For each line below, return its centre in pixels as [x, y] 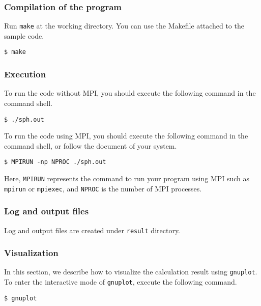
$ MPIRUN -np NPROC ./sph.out [55, 162]
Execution [25, 74]
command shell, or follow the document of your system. [91, 145]
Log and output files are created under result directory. [92, 230]
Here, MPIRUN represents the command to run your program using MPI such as [127, 178]
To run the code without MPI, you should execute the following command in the [130, 93]
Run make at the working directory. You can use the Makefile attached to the [124, 26]
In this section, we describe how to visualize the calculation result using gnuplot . [131, 272]
